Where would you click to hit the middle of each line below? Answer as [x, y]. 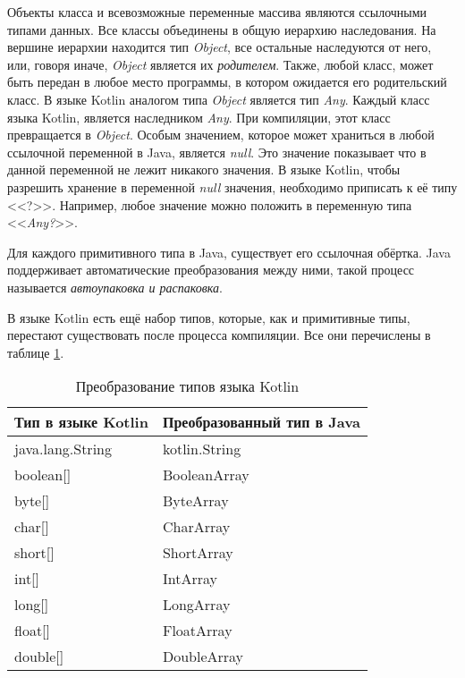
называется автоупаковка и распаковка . [115, 287]
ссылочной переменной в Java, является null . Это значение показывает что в [217, 152]
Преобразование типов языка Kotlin [187, 386]
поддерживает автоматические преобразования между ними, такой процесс [211, 270]
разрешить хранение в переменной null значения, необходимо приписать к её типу [232, 186]
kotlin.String [202, 449]
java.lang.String [63, 449]
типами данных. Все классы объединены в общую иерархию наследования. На [222, 29]
